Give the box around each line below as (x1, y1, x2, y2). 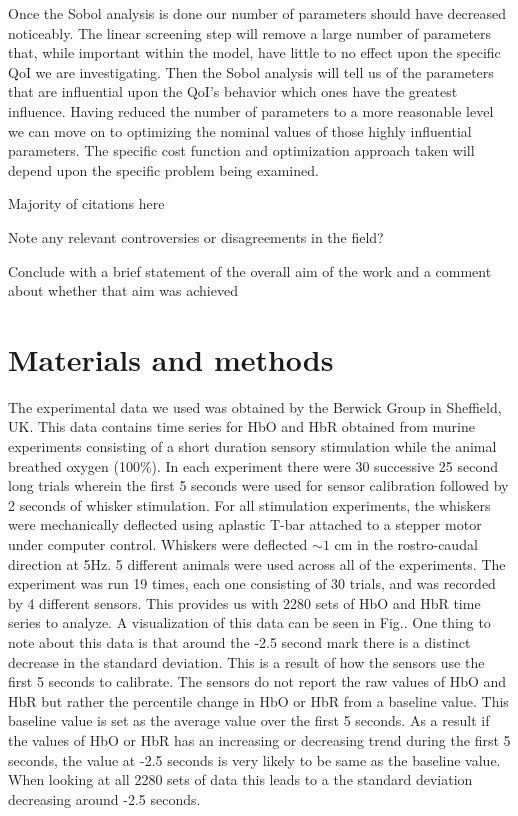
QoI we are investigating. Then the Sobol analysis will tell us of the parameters (8, 61, 494, 82)
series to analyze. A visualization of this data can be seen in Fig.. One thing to (8, 612, 491, 633)
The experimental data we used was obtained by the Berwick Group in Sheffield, (8, 396, 502, 417)
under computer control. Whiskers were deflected (8, 534, 308, 554)
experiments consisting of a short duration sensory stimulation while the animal (8, 436, 497, 457)
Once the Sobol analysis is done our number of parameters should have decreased (8, 3, 507, 23)
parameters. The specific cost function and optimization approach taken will (8, 140, 475, 161)
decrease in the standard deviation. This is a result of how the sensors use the (8, 651, 485, 672)
